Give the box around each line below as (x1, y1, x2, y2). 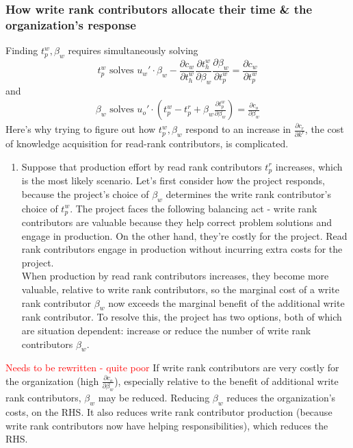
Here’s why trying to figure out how (5, 122, 156, 136)
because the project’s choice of (21, 186, 149, 201)
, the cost (304, 122, 344, 136)
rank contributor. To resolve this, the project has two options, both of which (21, 310, 342, 324)
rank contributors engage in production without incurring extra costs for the (21, 242, 343, 256)
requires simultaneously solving (68, 43, 198, 58)
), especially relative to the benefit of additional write (114, 373, 339, 388)
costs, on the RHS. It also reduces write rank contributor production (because (5, 404, 332, 419)
